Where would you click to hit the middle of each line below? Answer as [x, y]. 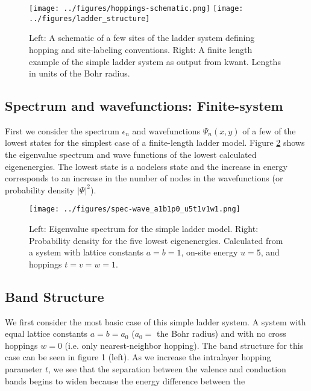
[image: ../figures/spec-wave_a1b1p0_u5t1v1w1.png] [135, 209]
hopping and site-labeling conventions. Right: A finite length [141, 49]
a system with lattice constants [86, 252]
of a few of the [269, 130]
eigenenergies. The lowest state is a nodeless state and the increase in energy [146, 166]
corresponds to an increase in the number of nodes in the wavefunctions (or [144, 178]
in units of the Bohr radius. [80, 73]
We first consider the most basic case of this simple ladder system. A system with [155, 321]
